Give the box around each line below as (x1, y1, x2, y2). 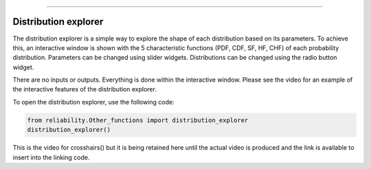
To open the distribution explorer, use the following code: (12, 98, 175, 106)
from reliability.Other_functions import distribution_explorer (27, 116, 249, 124)
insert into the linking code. (12, 153, 90, 161)
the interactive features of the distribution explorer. (12, 85, 157, 93)
